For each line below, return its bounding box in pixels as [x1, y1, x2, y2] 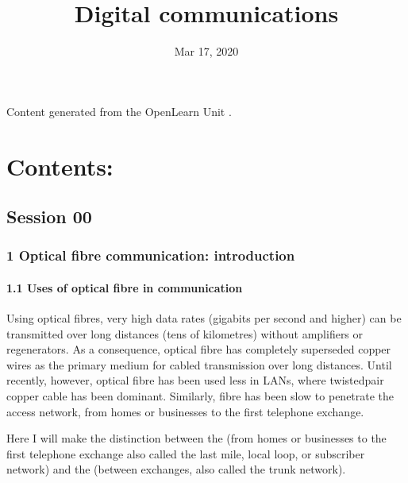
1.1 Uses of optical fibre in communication [6, 279, 243, 296]
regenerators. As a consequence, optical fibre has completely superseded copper [6, 341, 391, 357]
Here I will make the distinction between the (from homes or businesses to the [6, 430, 387, 446]
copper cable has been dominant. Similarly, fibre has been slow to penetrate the [6, 388, 395, 404]
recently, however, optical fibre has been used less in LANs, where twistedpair [6, 372, 384, 388]
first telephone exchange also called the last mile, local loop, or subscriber [6, 445, 365, 462]
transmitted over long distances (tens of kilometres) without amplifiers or [6, 325, 364, 342]
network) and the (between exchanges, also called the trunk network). [6, 461, 346, 477]
